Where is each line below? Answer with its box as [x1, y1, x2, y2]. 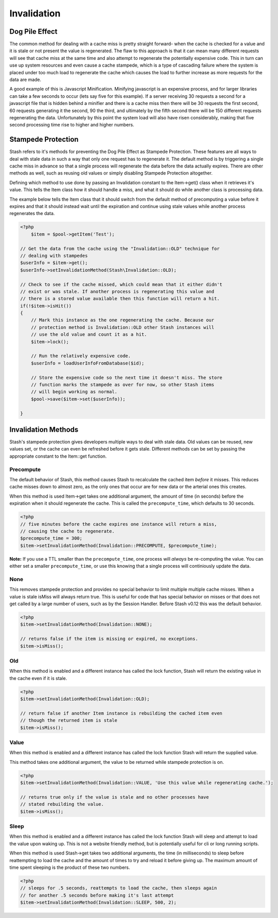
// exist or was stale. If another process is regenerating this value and [20, 288, 215, 294]
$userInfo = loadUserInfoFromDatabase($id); [31, 360, 145, 366]
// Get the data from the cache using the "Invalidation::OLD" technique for [20, 246, 220, 251]
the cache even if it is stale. [9, 675, 67, 681]
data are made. [9, 77, 41, 83]
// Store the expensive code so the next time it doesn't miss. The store [31, 374, 222, 380]
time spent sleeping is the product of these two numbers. [9, 864, 130, 870]
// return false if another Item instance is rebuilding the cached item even [20, 710, 222, 716]
